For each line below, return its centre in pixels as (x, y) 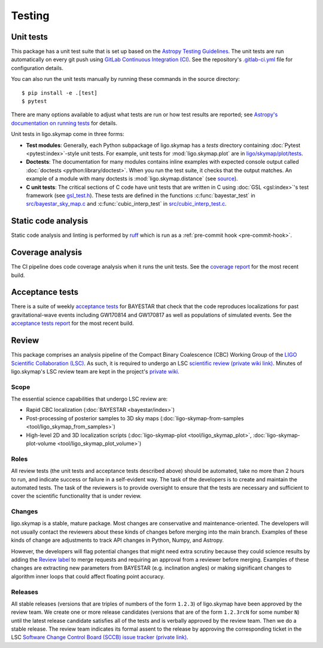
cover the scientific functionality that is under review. (76, 496)
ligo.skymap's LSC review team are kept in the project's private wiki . (95, 371)
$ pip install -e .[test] (60, 93)
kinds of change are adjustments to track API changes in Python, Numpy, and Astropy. (118, 540)
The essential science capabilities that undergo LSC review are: (89, 399)
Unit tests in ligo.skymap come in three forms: (68, 134)
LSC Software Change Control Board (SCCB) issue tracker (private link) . (100, 637)
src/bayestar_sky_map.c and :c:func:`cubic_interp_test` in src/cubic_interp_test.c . (126, 204)
